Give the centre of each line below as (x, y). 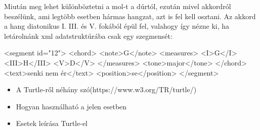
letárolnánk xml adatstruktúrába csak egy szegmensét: (88, 36)
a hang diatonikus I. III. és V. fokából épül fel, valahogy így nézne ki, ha (117, 26)
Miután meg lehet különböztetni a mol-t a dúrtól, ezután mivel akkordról (118, 6)
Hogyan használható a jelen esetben (71, 106)
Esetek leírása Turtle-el (52, 123)
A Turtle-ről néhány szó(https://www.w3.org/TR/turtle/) (106, 89)
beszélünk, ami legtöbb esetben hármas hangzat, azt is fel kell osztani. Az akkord (130, 16)
